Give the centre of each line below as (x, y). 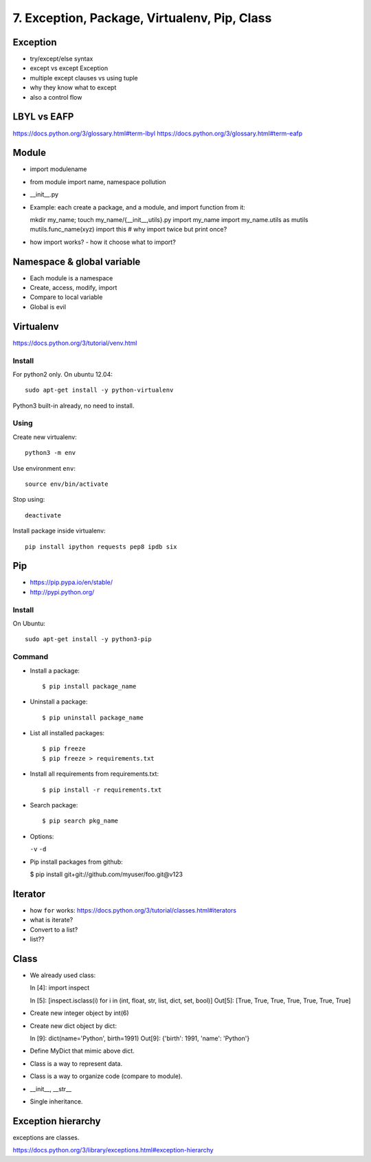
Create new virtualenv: (45, 437)
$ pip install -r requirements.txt (102, 790)
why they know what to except (73, 88)
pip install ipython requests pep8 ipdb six (101, 547)
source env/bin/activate (67, 484)
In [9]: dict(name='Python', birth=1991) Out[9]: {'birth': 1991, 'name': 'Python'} (140, 1038)
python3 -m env (50, 453)
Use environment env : (44, 468)
